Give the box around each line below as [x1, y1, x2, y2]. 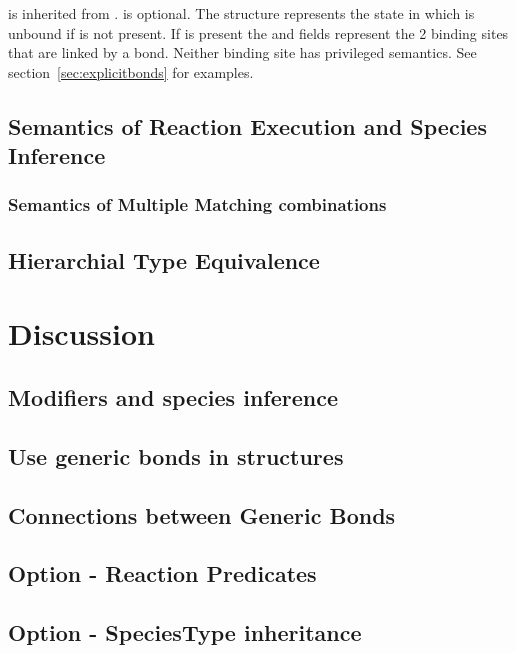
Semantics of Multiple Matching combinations [8, 192, 387, 217]
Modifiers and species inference [8, 381, 338, 412]
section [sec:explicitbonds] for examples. [8, 61, 254, 82]
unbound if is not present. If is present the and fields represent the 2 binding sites [8, 22, 509, 43]
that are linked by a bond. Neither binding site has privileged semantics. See [8, 42, 477, 63]
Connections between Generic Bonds [8, 499, 396, 530]
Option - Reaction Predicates [8, 558, 317, 589]
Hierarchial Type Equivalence [8, 244, 320, 275]
